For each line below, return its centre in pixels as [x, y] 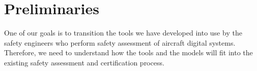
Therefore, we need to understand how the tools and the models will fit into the [128, 52]
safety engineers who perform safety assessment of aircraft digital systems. [120, 42]
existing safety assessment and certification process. [84, 62]
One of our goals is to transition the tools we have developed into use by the [123, 33]
